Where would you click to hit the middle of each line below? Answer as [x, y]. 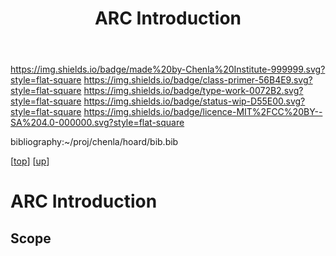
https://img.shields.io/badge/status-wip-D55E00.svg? [194, 101]
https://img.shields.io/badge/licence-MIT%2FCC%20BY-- [203, 112]
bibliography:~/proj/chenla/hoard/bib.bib [94, 142]
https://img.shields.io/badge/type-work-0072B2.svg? [193, 91]
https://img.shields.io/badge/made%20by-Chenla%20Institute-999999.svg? [168, 69]
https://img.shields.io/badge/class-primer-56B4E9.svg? [198, 80]
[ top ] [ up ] [30, 161]
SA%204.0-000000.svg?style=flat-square [97, 123]
